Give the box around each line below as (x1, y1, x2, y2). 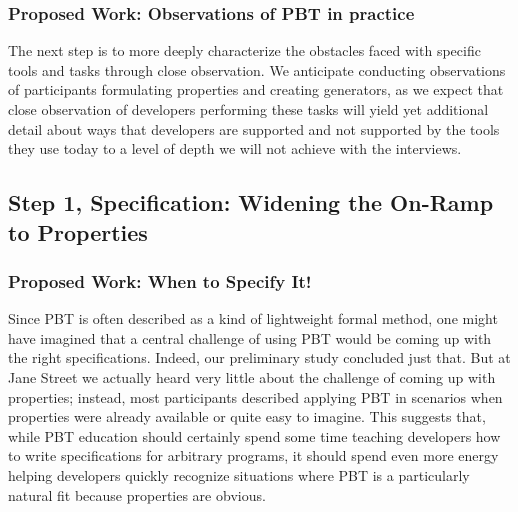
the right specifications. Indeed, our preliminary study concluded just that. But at (8, 347, 511, 368)
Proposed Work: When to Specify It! (8, 268, 312, 293)
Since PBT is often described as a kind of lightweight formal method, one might (8, 308, 498, 329)
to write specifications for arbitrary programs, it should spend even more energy (8, 445, 499, 466)
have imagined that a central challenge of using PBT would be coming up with (8, 327, 492, 348)
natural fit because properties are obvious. (8, 484, 266, 505)
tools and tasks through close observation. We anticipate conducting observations (8, 59, 506, 80)
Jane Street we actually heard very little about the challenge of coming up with (8, 366, 496, 387)
